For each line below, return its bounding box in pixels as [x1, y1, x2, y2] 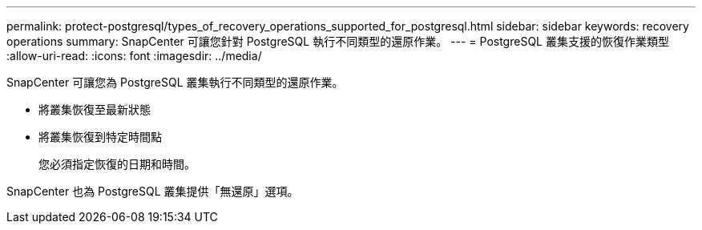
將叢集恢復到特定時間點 [38, 130, 162, 143]
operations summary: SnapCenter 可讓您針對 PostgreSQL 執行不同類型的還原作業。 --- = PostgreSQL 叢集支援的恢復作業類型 [6, 34, 669, 48]
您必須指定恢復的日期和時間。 [38, 157, 196, 171]
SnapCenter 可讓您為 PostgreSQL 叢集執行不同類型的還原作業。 [6, 75, 344, 89]
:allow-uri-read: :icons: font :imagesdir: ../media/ [6, 49, 262, 63]
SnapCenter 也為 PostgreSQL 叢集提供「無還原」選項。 [6, 184, 299, 198]
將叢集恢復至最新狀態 [38, 103, 151, 116]
